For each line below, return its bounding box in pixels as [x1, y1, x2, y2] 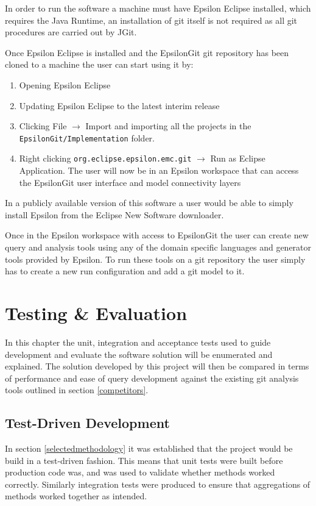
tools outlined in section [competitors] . [5, 383, 149, 396]
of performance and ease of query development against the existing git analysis [5, 371, 299, 384]
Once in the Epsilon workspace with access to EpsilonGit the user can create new [5, 229, 309, 241]
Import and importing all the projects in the [85, 119, 251, 132]
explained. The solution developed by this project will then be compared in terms [5, 360, 309, 372]
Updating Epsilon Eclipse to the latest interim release [19, 99, 220, 112]
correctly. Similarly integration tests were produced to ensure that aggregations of [5, 477, 311, 490]
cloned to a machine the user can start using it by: [5, 58, 194, 71]
